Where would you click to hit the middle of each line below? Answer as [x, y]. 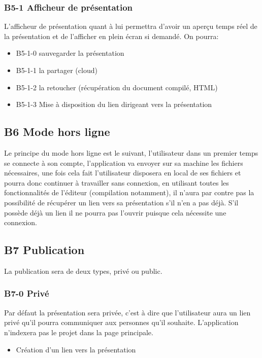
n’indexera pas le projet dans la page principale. [79, 332]
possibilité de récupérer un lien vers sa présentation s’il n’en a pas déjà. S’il [121, 202]
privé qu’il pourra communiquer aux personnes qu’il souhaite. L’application [121, 322]
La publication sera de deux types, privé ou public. [83, 271]
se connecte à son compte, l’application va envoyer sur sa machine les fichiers [124, 163]
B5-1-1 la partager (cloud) [57, 70]
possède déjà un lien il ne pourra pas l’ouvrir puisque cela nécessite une [115, 212]
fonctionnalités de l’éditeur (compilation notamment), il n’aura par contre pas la [129, 192]
